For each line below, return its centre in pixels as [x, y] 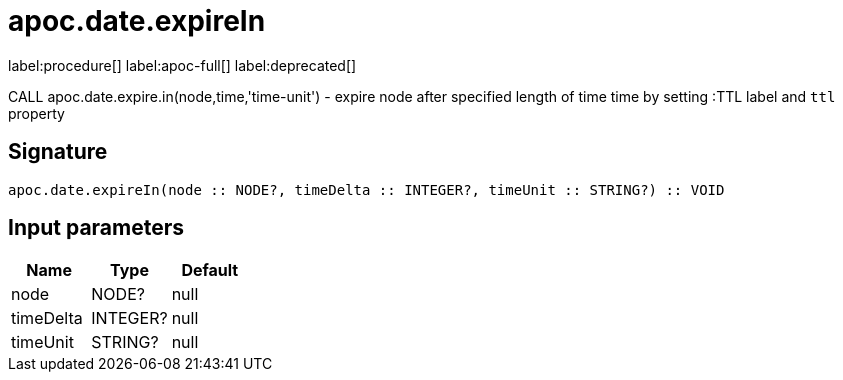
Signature [58, 152]
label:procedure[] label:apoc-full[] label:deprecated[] [182, 65]
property [36, 113]
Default [210, 270]
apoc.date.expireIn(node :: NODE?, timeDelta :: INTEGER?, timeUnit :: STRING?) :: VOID [366, 189]
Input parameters [96, 228]
